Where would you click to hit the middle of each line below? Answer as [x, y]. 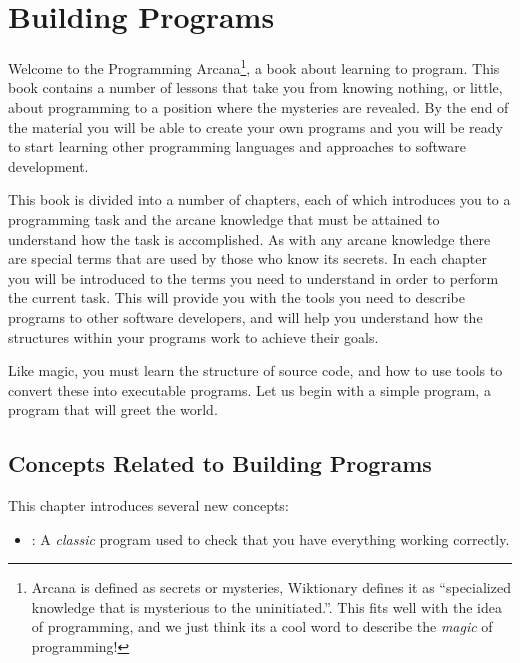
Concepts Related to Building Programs [220, 463]
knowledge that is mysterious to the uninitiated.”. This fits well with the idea [266, 606]
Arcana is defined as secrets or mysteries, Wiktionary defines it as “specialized [271, 587]
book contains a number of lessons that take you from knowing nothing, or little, [255, 87]
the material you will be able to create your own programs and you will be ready [255, 126]
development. [48, 165]
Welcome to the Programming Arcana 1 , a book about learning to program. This [254, 66]
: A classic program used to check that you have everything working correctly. [270, 538]
